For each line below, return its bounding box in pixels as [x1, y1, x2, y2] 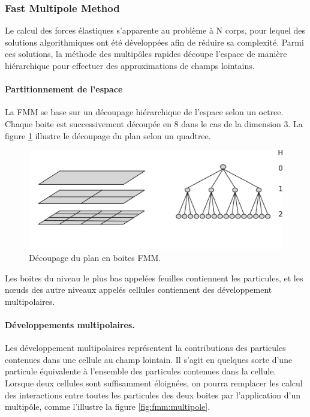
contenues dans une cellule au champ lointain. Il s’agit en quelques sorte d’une [5, 353, 293, 365]
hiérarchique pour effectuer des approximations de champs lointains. [5, 59, 255, 71]
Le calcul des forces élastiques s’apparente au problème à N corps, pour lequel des [5, 24, 305, 37]
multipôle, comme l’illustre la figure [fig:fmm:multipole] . [5, 400, 210, 413]
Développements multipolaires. [5, 318, 135, 331]
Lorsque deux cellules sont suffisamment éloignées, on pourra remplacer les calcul [5, 376, 303, 389]
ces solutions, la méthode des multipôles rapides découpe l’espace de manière [5, 47, 287, 60]
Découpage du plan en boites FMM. [29, 251, 161, 263]
